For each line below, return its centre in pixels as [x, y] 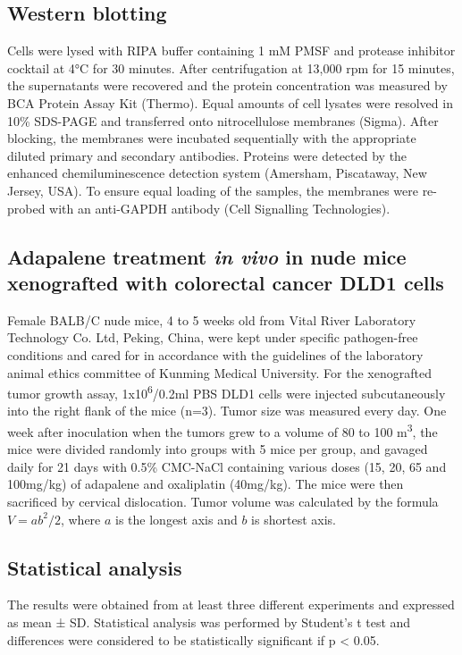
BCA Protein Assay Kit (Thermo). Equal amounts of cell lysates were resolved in [230, 102]
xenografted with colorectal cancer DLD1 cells [226, 282]
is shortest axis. [294, 519]
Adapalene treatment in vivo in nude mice [207, 256]
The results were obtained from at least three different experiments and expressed [231, 605]
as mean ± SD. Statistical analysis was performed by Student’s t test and [209, 621]
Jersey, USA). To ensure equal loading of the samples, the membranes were [213, 190]
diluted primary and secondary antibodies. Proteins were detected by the [207, 155]
